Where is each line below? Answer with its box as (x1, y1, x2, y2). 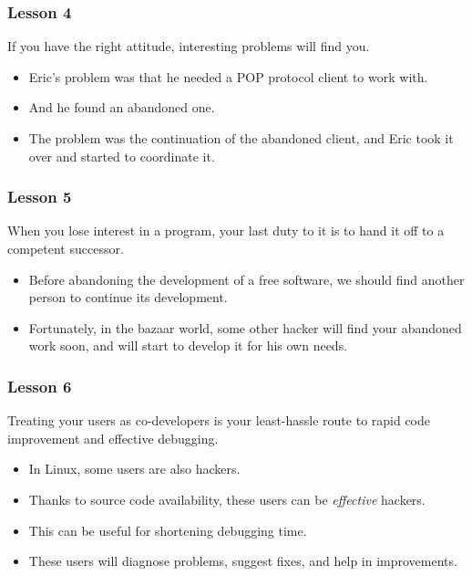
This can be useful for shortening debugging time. (28, 520, 307, 539)
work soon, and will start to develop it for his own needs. (28, 336, 348, 355)
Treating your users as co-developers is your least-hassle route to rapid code (7, 411, 431, 430)
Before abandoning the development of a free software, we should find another (28, 269, 465, 288)
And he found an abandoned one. (28, 98, 215, 117)
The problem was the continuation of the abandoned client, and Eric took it (28, 129, 454, 147)
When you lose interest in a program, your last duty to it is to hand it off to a (7, 221, 445, 240)
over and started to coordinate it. (28, 146, 215, 165)
